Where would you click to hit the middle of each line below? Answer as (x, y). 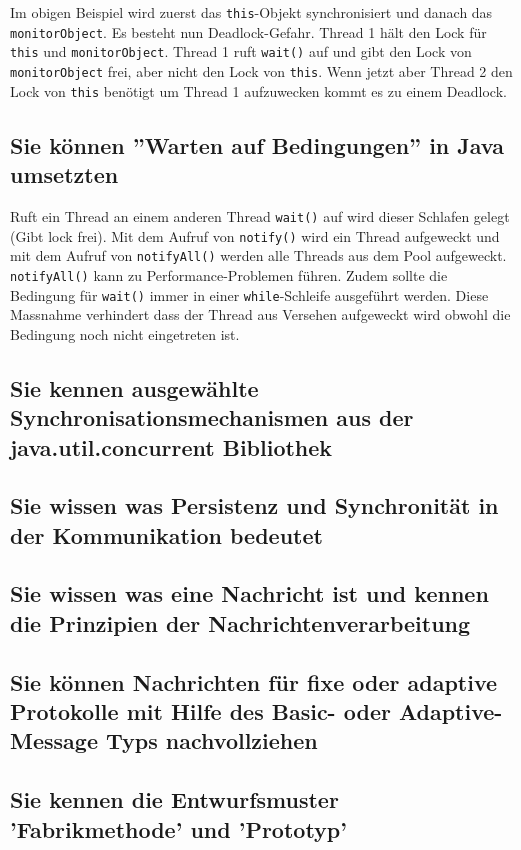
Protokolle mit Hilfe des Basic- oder (200, 711)
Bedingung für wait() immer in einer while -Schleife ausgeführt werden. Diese (249, 294)
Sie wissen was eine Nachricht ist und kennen (249, 593)
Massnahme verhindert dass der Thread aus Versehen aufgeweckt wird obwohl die (260, 314)
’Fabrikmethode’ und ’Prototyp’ (178, 828)
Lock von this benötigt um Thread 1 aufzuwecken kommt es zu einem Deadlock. (258, 90)
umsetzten (64, 174)
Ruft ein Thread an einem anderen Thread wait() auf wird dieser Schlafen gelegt (260, 215)
